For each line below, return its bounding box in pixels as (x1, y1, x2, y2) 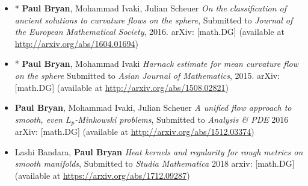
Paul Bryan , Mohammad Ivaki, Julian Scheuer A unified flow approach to (14, 101, 292, 114)
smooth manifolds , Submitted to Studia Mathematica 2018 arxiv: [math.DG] (14, 157, 295, 170)
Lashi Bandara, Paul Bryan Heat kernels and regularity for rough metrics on (14, 145, 303, 158)
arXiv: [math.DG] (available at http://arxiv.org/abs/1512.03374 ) (14, 125, 254, 138)
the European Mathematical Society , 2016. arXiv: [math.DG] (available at (14, 25, 285, 38)
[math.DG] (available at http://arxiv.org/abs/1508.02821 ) (14, 81, 229, 93)
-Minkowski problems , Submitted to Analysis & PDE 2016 (75, 113, 289, 125)
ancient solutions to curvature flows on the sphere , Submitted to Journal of (14, 13, 293, 26)
